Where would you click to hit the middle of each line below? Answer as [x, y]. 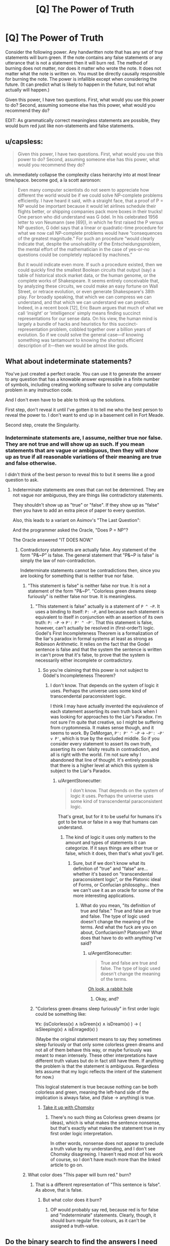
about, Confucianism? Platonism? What [121, 932]
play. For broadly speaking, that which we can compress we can [84, 297]
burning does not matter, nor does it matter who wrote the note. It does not [83, 68]
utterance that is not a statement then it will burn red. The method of [76, 63]
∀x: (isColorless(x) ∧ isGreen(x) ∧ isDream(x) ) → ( [88, 1024]
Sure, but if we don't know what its [109, 863]
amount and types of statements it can [106, 843]
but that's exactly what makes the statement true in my [108, 1128]
